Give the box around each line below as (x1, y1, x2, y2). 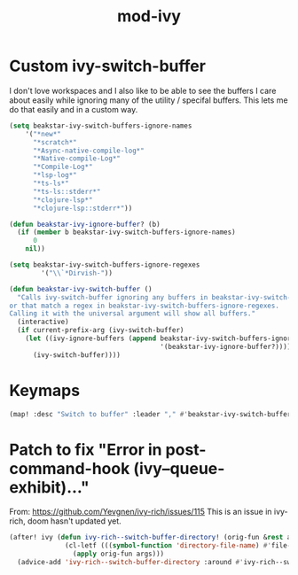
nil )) (25, 245, 46, 253)
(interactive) (17, 317, 69, 327)
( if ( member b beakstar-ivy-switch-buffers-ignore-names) (17, 228, 237, 237)
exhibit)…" (9, 477, 90, 497)
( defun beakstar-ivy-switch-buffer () (9, 284, 153, 293)
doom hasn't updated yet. (27, 516, 122, 526)
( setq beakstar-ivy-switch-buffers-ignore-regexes (9, 260, 200, 269)
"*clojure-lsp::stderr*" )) (32, 204, 133, 213)
